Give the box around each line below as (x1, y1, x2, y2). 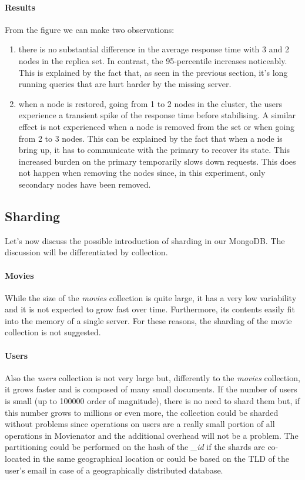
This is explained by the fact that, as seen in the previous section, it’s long (18, 66, 288, 78)
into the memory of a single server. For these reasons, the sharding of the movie (5, 314, 292, 326)
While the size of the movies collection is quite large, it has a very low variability (5, 291, 297, 304)
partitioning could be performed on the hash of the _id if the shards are (5, 441, 265, 453)
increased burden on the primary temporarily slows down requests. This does (18, 155, 296, 167)
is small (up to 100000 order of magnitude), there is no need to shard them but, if (5, 395, 300, 407)
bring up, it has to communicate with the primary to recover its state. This (18, 144, 290, 156)
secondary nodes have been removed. (18, 178, 151, 190)
